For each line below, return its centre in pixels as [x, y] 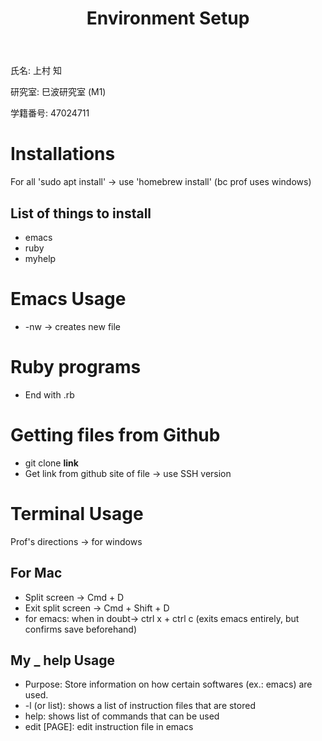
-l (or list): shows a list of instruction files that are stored [140, 706]
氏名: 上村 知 [36, 71]
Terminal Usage [77, 513]
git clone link [51, 463]
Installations [63, 154]
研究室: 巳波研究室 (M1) [58, 92]
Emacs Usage [68, 299]
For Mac [36, 573]
